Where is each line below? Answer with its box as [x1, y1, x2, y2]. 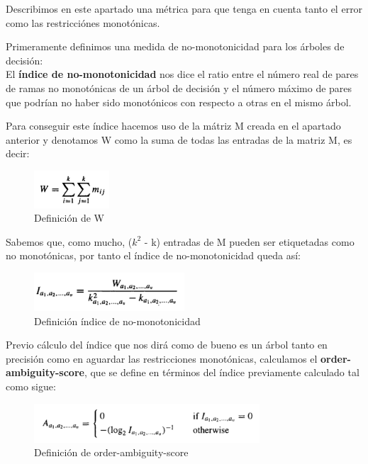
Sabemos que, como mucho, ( [6, 234, 133, 249]
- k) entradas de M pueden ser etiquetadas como [144, 234, 355, 249]
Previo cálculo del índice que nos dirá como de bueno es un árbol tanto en [6, 337, 328, 352]
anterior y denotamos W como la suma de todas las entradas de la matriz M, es [6, 132, 352, 147]
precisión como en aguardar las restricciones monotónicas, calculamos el [6, 351, 318, 366]
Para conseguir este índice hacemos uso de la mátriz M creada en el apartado [6, 118, 341, 133]
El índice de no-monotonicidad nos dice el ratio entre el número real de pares [6, 67, 359, 81]
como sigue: [6, 378, 56, 393]
